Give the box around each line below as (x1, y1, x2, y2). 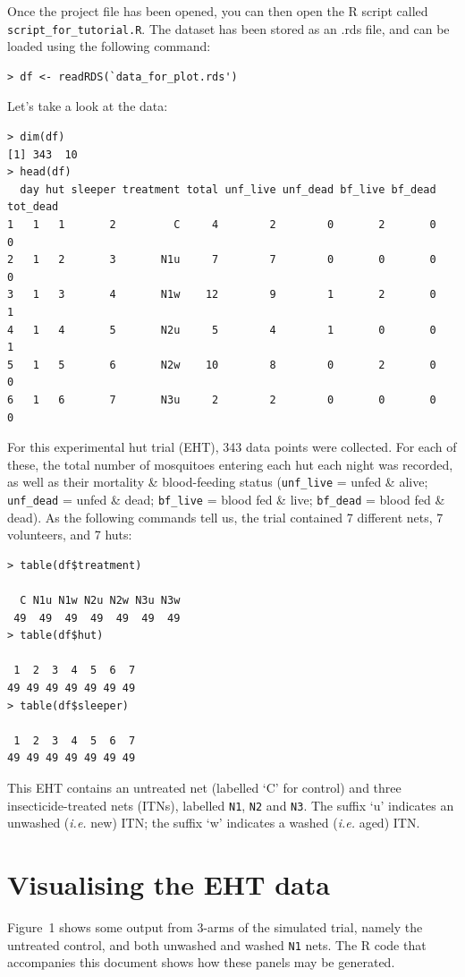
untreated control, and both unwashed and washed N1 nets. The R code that (7, 935, 427, 954)
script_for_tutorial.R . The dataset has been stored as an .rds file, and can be (7, 19, 450, 38)
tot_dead (7, 200, 59, 214)
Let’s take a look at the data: (7, 97, 168, 115)
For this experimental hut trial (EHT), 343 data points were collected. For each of (7, 438, 457, 456)
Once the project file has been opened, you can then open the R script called (7, 2, 428, 20)
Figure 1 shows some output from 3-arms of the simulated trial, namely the (7, 917, 423, 936)
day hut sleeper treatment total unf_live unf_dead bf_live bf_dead (20, 183, 436, 196)
